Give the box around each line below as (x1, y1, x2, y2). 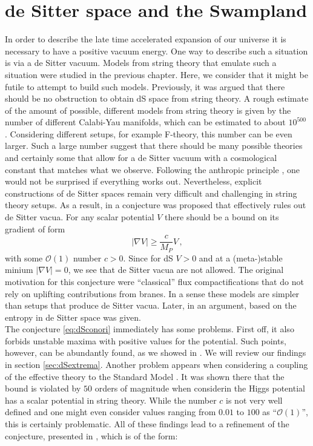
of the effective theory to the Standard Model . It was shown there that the (5, 370, 285, 382)
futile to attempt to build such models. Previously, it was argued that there (5, 80, 285, 93)
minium (5, 263, 33, 276)
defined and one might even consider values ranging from (5, 405, 216, 418)
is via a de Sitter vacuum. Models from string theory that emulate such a (5, 56, 277, 69)
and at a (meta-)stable (199, 251, 283, 264)
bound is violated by (5, 382, 81, 395)
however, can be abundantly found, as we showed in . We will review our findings (5, 346, 306, 359)
